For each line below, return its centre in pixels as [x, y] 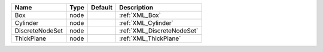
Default [102, 7]
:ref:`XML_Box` [140, 15]
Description [136, 7]
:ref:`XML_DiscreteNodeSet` [159, 31]
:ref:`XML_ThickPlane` [150, 38]
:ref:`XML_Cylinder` [146, 23]
